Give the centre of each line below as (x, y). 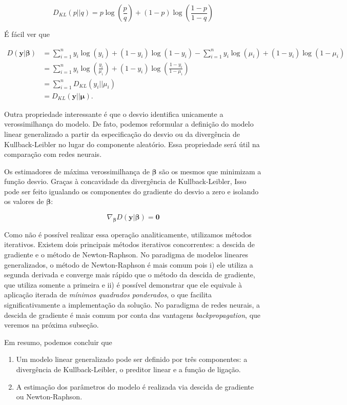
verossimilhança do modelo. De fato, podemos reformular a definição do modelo (129, 124)
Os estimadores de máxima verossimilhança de (77, 171)
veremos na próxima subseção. (52, 325)
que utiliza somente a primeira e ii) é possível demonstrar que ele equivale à (123, 284)
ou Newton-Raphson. (49, 397)
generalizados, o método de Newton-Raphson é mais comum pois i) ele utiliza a (129, 264)
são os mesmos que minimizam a (210, 171)
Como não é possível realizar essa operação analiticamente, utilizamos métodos (128, 234)
